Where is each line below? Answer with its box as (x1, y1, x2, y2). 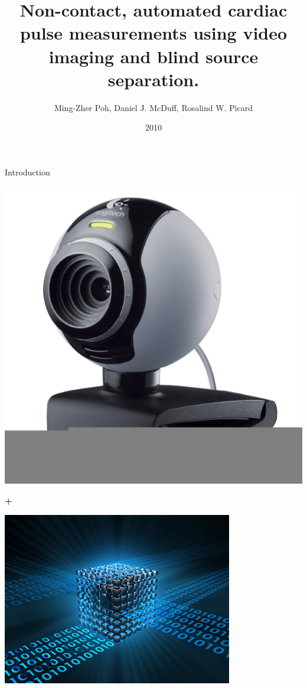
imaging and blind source (48, 44, 259, 68)
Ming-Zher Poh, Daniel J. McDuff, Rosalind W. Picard (54, 101, 253, 113)
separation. (107, 67, 200, 91)
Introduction (5, 165, 50, 178)
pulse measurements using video (19, 21, 288, 45)
